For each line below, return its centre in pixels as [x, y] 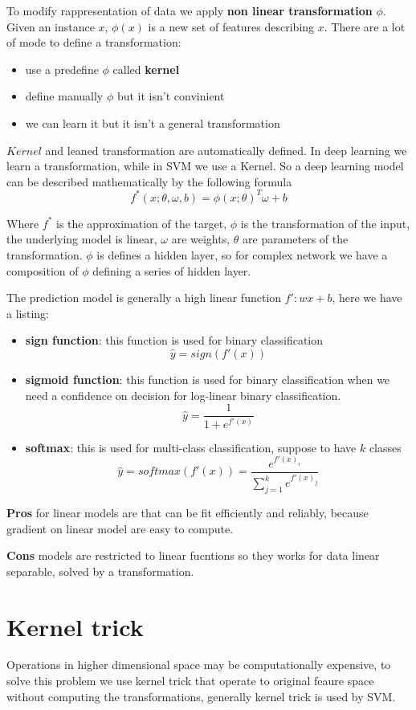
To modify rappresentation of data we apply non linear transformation [190, 10]
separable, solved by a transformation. [100, 571]
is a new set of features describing [231, 26]
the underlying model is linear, [82, 239]
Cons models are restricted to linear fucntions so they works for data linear [193, 555]
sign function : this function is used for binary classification [174, 340]
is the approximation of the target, [141, 223]
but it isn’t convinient [171, 96]
